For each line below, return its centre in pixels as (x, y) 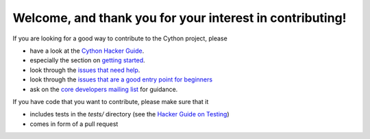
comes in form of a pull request (74, 124)
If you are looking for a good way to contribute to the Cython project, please (120, 38)
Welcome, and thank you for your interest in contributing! (180, 18)
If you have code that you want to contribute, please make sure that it (111, 101)
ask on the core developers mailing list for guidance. (104, 89)
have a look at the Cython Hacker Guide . (87, 51)
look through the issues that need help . (85, 70)
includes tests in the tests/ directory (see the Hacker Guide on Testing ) (129, 114)
